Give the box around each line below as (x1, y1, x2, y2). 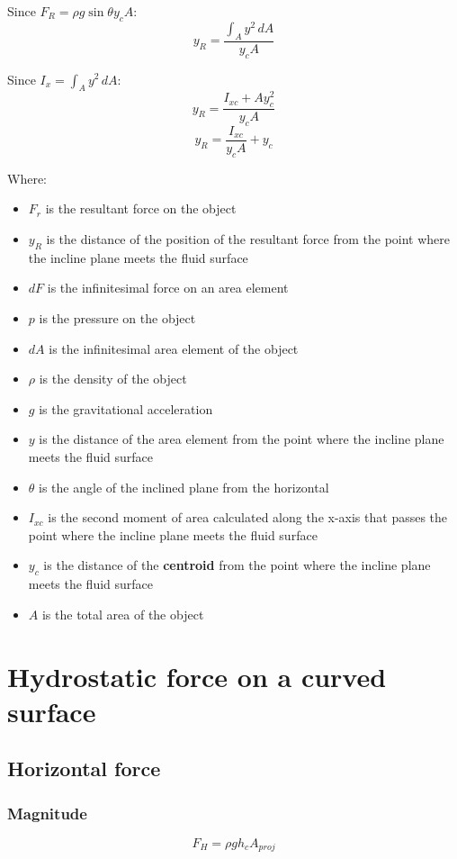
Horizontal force (7, 755, 161, 782)
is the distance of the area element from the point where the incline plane (39, 429, 444, 448)
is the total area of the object (41, 604, 204, 623)
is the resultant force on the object (45, 199, 237, 218)
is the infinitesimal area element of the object (49, 339, 299, 357)
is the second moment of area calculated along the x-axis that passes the (48, 508, 448, 527)
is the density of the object (39, 369, 187, 388)
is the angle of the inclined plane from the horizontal (39, 477, 329, 496)
